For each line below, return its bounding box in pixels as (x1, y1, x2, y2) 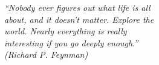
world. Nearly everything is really (4, 25, 127, 37)
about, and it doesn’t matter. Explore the (4, 13, 154, 25)
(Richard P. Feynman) (4, 48, 88, 61)
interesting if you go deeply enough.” (4, 36, 138, 49)
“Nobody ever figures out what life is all (4, 1, 151, 13)
